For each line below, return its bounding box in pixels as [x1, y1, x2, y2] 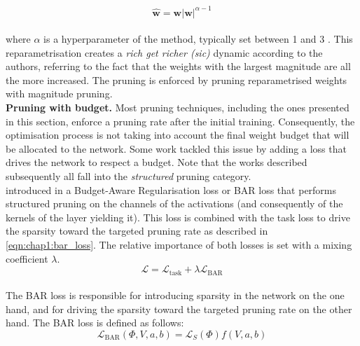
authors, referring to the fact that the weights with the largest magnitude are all [6, 59, 351, 74]
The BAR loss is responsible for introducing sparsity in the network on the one [6, 288, 345, 303]
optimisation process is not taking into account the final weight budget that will [6, 127, 349, 142]
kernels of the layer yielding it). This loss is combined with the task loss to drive [6, 209, 350, 224]
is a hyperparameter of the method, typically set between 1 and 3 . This [43, 32, 353, 46]
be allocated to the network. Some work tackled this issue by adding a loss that [6, 141, 347, 155]
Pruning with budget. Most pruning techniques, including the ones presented [6, 100, 349, 115]
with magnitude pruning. [6, 86, 113, 101]
